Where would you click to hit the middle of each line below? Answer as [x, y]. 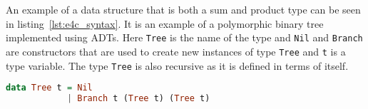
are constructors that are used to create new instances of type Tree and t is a [176, 51]
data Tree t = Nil [49, 88]
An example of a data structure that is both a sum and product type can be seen [183, 9]
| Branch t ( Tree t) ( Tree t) [138, 99]
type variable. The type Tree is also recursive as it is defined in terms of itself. [177, 65]
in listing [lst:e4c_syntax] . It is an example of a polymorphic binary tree [165, 23]
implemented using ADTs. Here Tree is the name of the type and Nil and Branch [184, 37]
